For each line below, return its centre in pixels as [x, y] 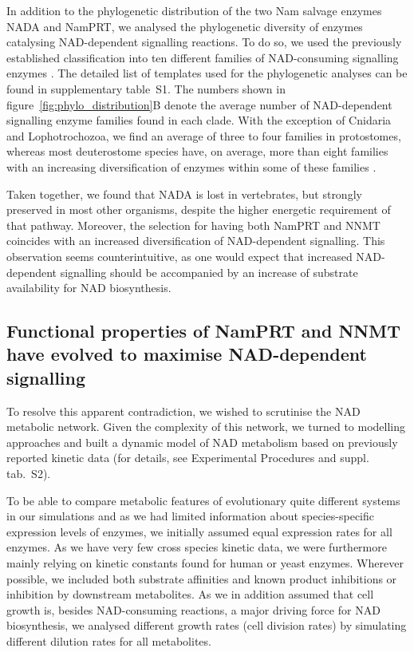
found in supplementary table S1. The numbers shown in [146, 88]
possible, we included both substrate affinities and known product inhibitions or [202, 578]
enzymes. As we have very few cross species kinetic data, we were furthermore [197, 547]
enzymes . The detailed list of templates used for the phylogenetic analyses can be [207, 73]
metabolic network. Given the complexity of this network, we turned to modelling [206, 427]
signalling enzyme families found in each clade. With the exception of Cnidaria [199, 120]
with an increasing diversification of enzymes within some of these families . [191, 166]
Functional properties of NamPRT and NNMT [203, 331]
